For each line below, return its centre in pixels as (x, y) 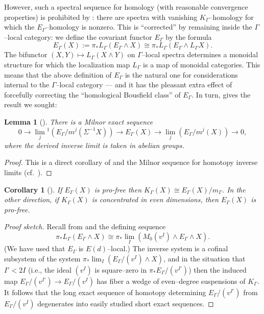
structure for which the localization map (67, 64)
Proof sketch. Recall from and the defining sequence (85, 226)
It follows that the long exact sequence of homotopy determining (105, 292)
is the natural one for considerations (181, 74)
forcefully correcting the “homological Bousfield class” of (92, 94)
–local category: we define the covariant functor (78, 37)
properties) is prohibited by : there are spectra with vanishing (101, 17)
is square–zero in (121, 269)
